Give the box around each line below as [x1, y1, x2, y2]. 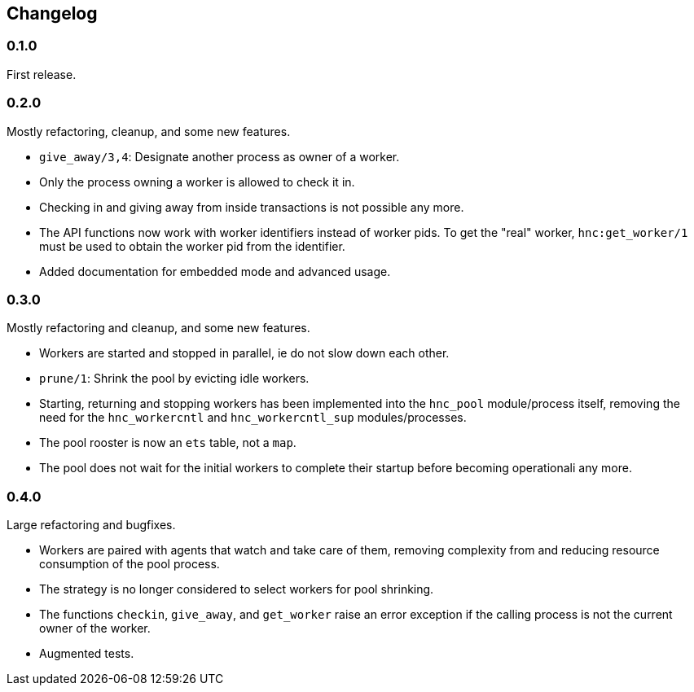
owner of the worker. [39, 621, 151, 636]
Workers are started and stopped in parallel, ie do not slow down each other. [39, 346, 450, 361]
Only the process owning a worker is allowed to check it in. [39, 174, 355, 189]
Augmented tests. [39, 646, 134, 661]
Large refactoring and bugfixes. [7, 518, 176, 532]
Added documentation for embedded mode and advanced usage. [39, 264, 391, 278]
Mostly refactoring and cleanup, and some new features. [7, 321, 310, 335]
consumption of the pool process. [39, 557, 220, 572]
